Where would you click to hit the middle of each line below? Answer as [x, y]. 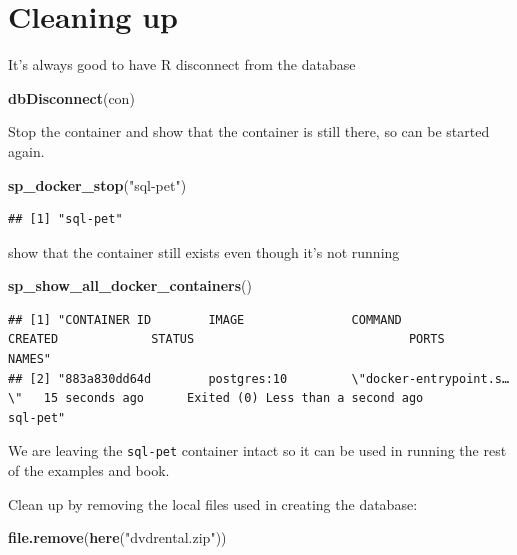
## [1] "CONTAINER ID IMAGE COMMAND [205, 319]
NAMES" [29, 359]
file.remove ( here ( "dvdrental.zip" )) [117, 537]
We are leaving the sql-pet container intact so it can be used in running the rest [257, 450]
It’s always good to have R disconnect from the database [182, 64]
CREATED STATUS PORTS [226, 339]
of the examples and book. [89, 470]
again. [26, 150]
